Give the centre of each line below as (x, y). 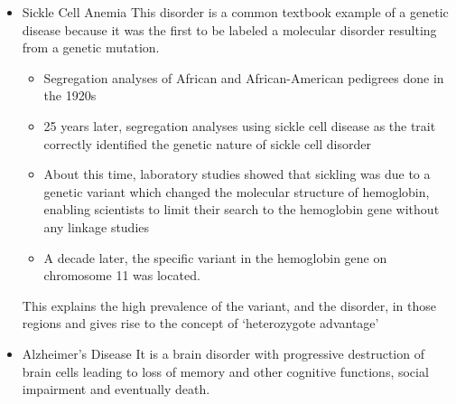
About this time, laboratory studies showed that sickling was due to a (237, 174)
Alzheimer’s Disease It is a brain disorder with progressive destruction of (223, 353)
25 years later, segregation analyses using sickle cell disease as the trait (240, 125)
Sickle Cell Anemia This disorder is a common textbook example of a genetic (235, 12)
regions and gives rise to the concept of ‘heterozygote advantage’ (200, 323)
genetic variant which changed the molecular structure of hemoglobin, (237, 191)
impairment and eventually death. (116, 389)
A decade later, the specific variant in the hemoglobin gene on (215, 257)
